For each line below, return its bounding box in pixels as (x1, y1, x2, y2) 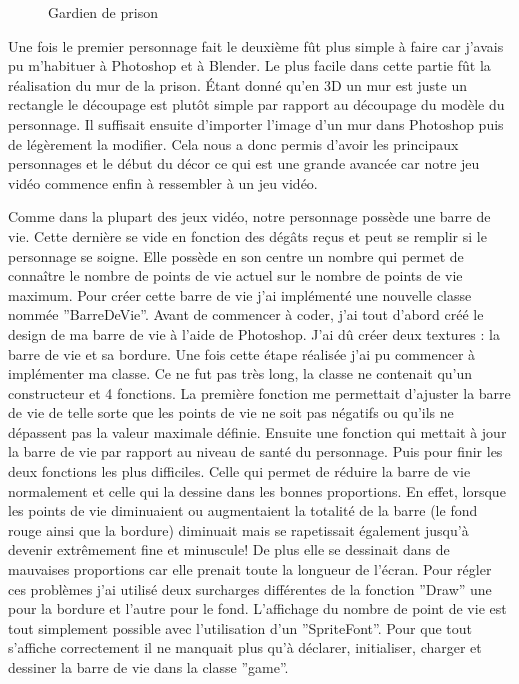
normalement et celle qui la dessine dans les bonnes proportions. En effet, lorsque (8, 480, 506, 501)
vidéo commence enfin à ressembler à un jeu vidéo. (8, 172, 318, 193)
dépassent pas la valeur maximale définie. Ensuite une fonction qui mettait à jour (8, 421, 507, 442)
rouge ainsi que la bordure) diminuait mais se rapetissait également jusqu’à (8, 519, 469, 540)
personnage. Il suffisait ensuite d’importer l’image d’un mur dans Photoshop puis (8, 113, 504, 134)
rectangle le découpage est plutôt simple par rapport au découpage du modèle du (8, 94, 505, 115)
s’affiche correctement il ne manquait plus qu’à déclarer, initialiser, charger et (8, 637, 482, 658)
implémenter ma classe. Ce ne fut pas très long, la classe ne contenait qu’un (8, 363, 473, 384)
